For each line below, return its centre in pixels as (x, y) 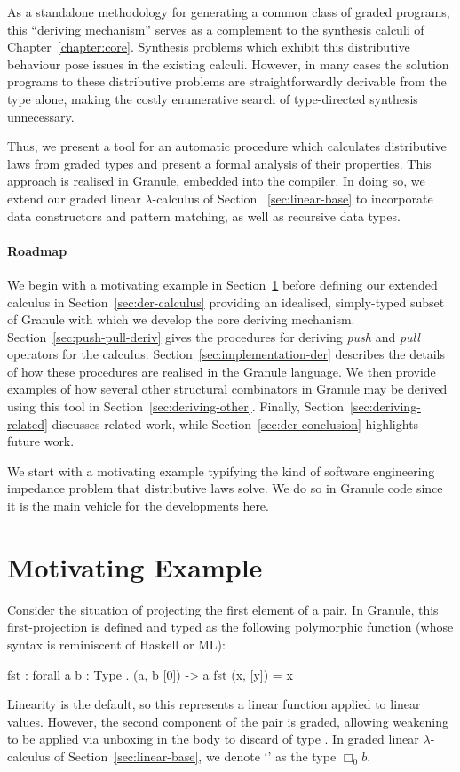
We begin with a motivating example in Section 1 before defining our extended (222, 284)
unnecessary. (41, 116)
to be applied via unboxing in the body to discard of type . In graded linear (213, 739)
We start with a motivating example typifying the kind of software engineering (221, 470)
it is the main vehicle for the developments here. (138, 506)
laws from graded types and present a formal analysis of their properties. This (219, 163)
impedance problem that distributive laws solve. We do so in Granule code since (225, 488)
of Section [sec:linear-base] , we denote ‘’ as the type (195, 756)
